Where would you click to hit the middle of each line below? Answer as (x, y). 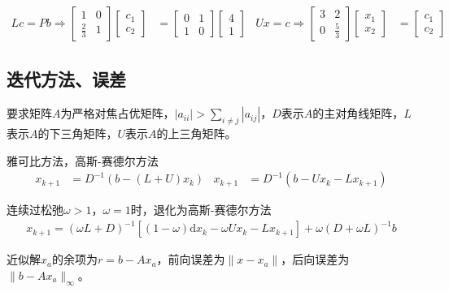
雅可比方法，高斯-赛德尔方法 (83, 160)
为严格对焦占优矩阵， (118, 113)
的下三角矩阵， (78, 133)
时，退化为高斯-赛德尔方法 (201, 210)
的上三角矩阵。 (196, 133)
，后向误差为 (315, 259)
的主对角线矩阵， (358, 113)
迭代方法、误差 (66, 79)
